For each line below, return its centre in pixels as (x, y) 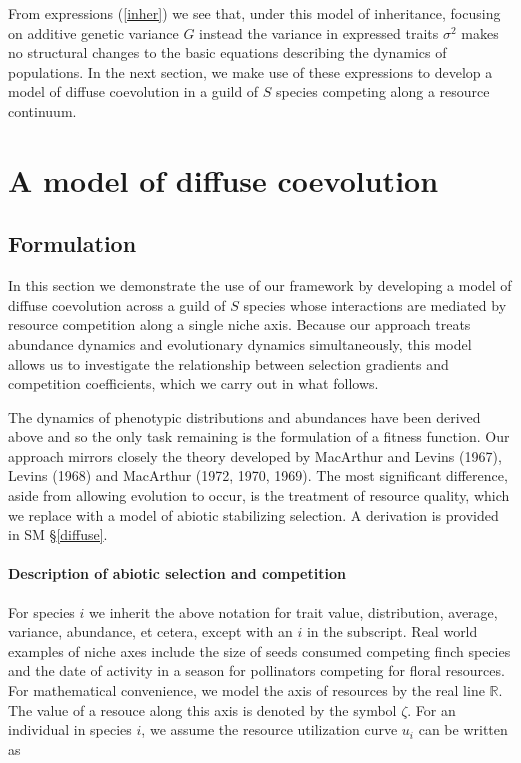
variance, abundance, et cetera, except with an (150, 631)
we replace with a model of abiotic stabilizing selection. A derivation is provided (253, 514)
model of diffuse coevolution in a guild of (133, 91)
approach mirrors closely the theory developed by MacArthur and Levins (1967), (255, 455)
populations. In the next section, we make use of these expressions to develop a (250, 71)
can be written (463, 729)
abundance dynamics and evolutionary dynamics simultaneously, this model (240, 343)
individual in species (70, 729)
